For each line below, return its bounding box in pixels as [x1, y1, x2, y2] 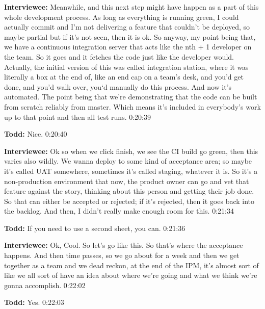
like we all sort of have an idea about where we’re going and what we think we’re [4, 270, 257, 280]
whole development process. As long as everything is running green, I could [4, 11, 239, 22]
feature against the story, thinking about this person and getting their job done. [4, 186, 254, 196]
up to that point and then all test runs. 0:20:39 [4, 111, 151, 122]
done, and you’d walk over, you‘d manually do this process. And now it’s [4, 81, 232, 92]
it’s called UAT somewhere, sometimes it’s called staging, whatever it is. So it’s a [4, 165, 258, 176]
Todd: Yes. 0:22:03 [4, 297, 64, 307]
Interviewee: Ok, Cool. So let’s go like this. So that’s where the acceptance [4, 240, 243, 250]
